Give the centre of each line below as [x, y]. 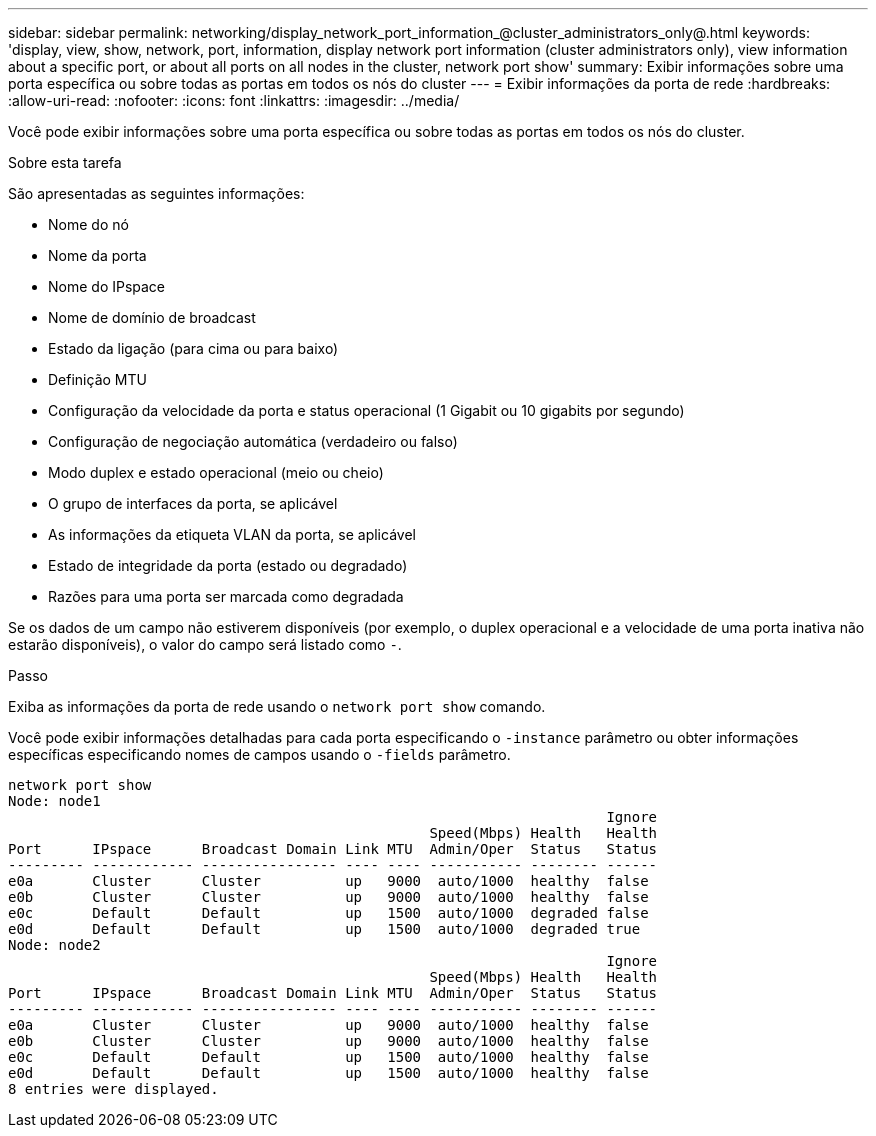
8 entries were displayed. [113, 1089]
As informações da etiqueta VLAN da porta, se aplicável [232, 534]
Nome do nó [88, 224]
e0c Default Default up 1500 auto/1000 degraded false [328, 913]
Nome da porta [97, 255]
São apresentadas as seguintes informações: [156, 193]
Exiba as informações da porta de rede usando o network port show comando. [277, 706]
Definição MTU [97, 379]
